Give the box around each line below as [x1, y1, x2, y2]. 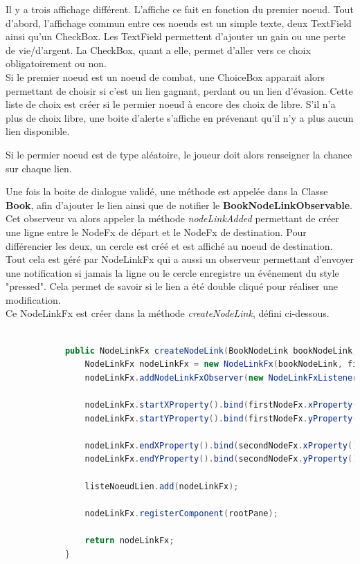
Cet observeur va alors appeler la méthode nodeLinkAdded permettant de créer [6, 211, 339, 226]
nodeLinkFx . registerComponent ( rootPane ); [84, 508, 278, 518]
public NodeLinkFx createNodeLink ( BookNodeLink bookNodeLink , [64, 345, 358, 356]
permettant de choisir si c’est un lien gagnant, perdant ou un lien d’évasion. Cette [6, 83, 353, 98]
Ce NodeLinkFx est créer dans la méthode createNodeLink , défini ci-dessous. [6, 306, 330, 320]
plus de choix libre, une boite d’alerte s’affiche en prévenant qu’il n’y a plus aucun [6, 110, 354, 125]
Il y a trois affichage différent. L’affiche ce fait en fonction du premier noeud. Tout [6, 2, 354, 16]
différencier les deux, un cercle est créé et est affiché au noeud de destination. [6, 238, 333, 253]
